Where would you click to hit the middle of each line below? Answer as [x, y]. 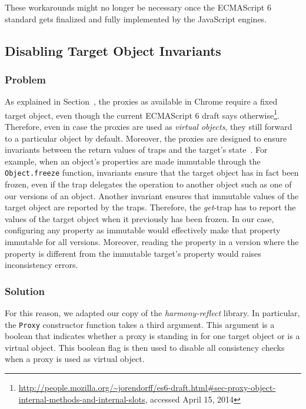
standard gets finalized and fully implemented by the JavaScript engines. [136, 19]
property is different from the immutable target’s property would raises [133, 253]
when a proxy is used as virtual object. [75, 359]
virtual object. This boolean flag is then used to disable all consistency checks [145, 347]
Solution [25, 291]
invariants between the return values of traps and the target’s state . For [136, 150]
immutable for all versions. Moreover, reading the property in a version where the [152, 242]
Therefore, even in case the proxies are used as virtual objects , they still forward [149, 127]
